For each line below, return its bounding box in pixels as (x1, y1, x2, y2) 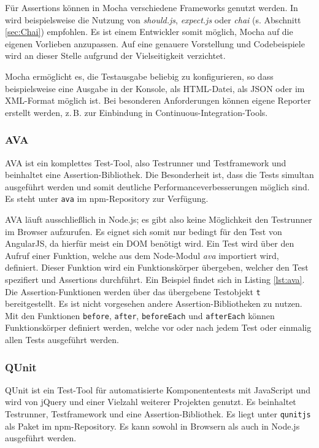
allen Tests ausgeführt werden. (5, 333, 119, 346)
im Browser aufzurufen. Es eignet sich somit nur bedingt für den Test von (5, 225, 282, 238)
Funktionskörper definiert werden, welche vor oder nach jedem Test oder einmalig (5, 321, 312, 334)
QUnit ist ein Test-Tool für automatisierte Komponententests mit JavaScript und (5, 383, 311, 396)
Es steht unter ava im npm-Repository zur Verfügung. (5, 192, 209, 205)
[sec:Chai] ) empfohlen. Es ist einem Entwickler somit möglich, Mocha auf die (5, 25, 293, 38)
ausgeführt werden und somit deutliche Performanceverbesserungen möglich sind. (5, 180, 310, 193)
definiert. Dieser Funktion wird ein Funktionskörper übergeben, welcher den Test (5, 261, 309, 274)
